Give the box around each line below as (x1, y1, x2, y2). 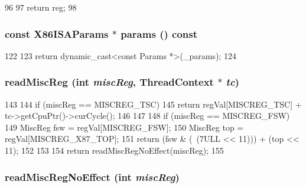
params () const (121, 26, 197, 41)
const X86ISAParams (5, 26, 109, 41)
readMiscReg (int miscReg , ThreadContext (5, 74, 214, 89)
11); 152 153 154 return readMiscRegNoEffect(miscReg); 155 (5, 144, 224, 156)
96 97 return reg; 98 (5, 1, 77, 13)
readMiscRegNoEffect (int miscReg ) (5, 169, 180, 184)
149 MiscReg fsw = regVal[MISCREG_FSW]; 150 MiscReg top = (5, 121, 244, 133)
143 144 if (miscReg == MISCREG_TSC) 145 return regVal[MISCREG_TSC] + (5, 98, 302, 110)
